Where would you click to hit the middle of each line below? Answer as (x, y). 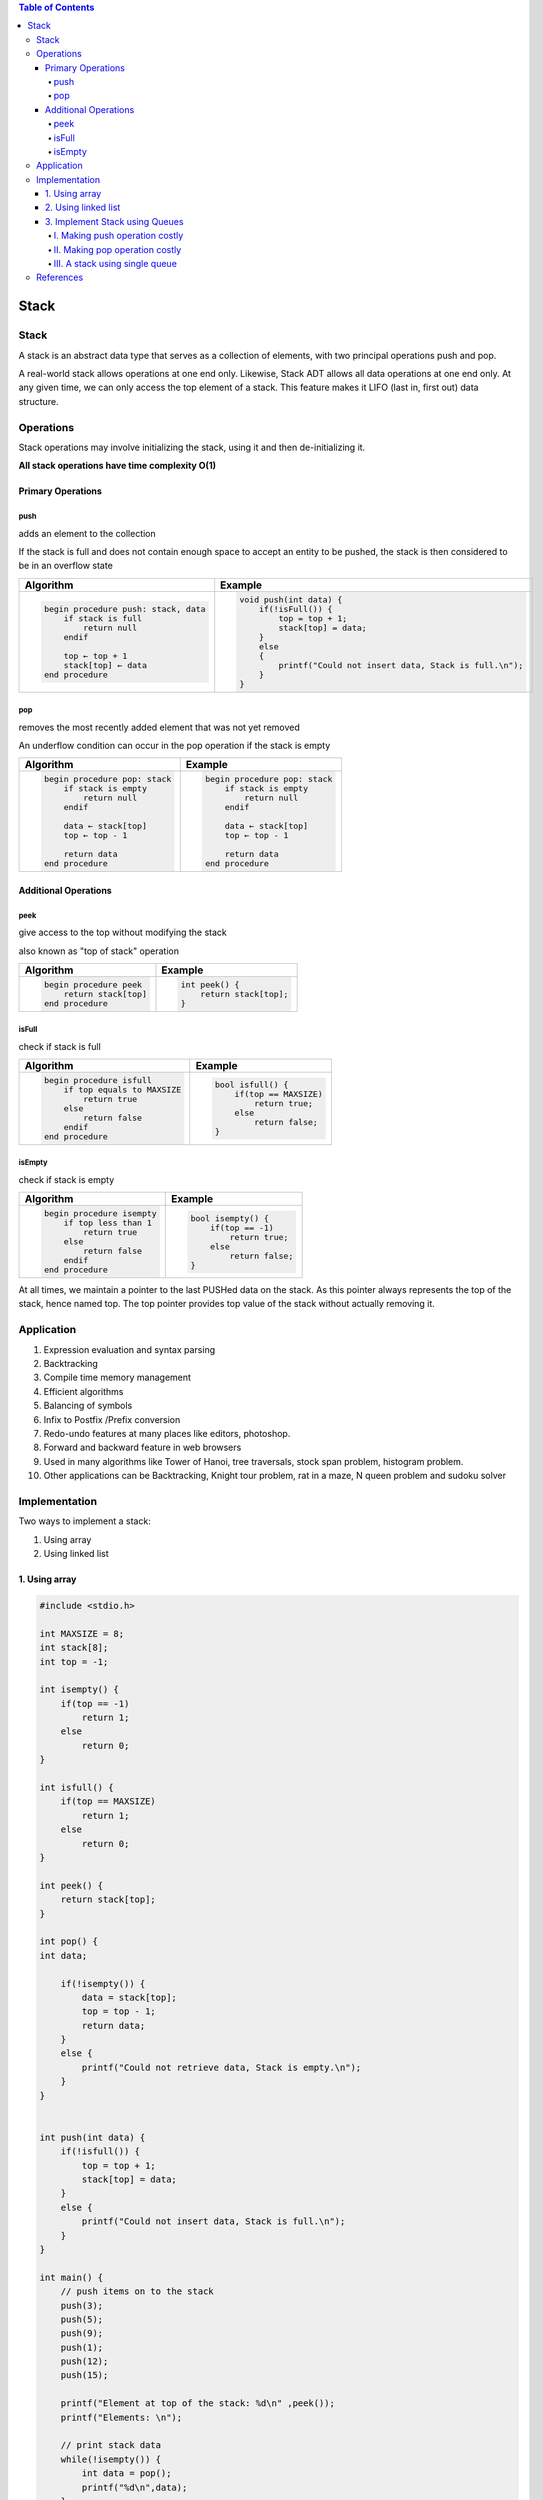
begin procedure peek (93, 984)
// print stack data (111, 2445)
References (60, 277)
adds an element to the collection (87, 533)
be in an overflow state (66, 566)
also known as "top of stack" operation (99, 951)
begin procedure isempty (100, 1213)
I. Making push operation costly (118, 236)
